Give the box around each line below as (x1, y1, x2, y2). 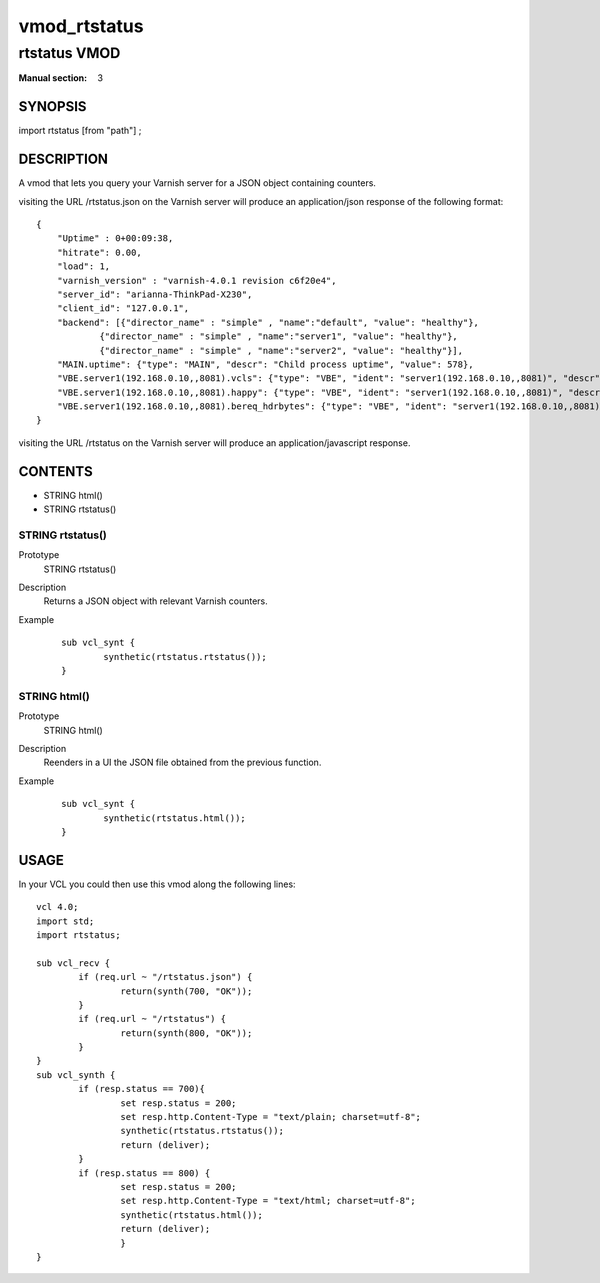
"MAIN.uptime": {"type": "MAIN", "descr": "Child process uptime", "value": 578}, (56, 358, 474, 370)
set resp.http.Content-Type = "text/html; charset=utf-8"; (120, 1195, 416, 1207)
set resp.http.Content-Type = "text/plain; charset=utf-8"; (120, 1111, 422, 1123)
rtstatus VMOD (18, 44, 121, 62)
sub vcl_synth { (36, 1069, 116, 1080)
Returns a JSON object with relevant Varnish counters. (43, 595, 269, 607)
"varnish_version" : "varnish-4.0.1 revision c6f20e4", (56, 275, 337, 286)
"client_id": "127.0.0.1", (56, 303, 190, 314)
